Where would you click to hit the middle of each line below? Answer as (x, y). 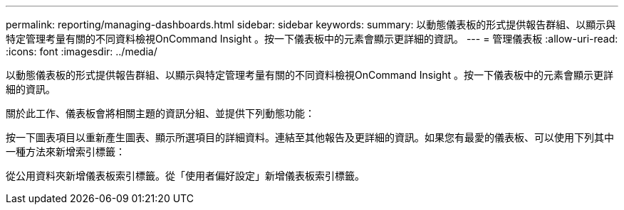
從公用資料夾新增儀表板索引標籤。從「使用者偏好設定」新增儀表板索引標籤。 (185, 176)
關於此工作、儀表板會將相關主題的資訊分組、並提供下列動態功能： (160, 113)
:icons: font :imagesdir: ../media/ (82, 51)
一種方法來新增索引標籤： (66, 151)
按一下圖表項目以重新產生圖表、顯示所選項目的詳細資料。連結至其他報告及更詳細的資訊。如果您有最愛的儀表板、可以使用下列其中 (310, 137)
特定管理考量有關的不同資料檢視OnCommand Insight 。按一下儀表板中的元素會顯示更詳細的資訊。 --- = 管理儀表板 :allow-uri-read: (312, 39)
